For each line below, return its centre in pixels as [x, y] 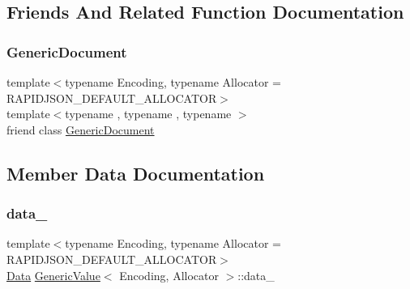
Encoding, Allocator [169, 275]
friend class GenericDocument [81, 129]
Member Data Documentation [136, 173]
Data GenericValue [53, 275]
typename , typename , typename [148, 114]
